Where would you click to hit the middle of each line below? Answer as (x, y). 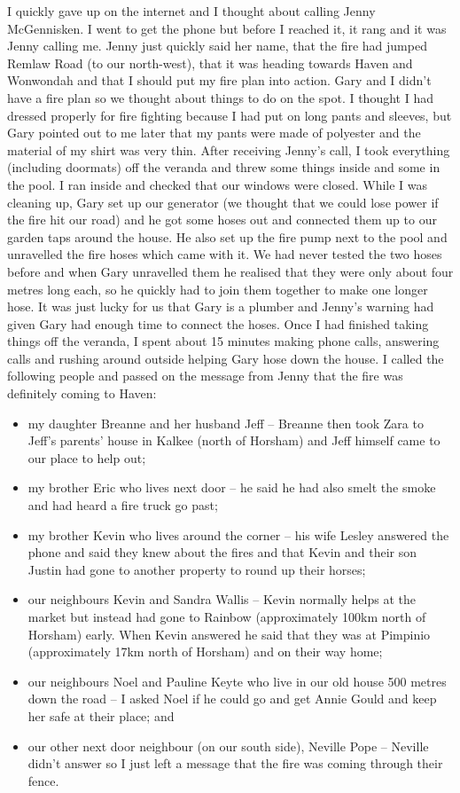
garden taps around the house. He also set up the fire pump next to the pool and (227, 236)
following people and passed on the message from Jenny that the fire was (205, 376)
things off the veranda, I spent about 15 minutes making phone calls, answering (223, 341)
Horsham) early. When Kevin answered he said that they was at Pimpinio (229, 634)
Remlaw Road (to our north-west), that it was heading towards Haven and (210, 63)
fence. (43, 780)
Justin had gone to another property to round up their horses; (197, 569)
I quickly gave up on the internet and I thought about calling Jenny (191, 11)
